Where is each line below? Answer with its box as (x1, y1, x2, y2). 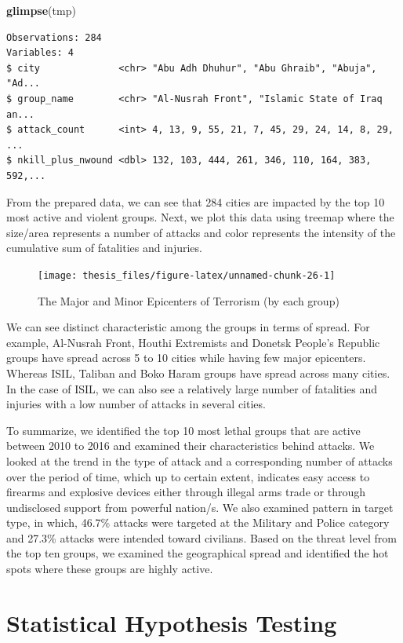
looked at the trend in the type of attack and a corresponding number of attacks (6, 452, 393, 469)
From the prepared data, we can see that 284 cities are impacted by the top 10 (6, 193, 385, 210)
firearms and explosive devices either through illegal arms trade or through (6, 484, 365, 500)
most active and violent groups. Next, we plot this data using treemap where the (6, 209, 394, 225)
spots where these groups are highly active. (6, 561, 213, 577)
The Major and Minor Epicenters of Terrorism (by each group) (38, 292, 339, 309)
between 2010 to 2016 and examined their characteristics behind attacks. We (6, 437, 375, 454)
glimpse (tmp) (6, 2, 76, 18)
